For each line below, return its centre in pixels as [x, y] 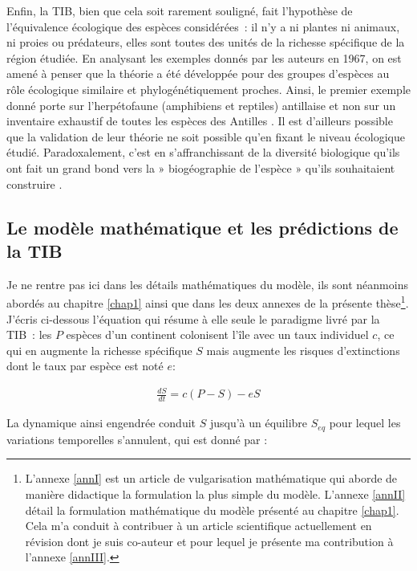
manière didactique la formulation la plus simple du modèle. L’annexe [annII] [215, 494]
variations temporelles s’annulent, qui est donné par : [137, 439]
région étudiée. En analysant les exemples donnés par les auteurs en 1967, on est [204, 57]
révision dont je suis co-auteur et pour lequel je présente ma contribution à [209, 541]
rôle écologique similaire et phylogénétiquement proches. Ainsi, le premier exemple [208, 89]
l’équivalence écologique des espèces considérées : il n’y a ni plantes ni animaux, [203, 26]
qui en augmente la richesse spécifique [99, 350]
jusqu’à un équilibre [259, 423]
